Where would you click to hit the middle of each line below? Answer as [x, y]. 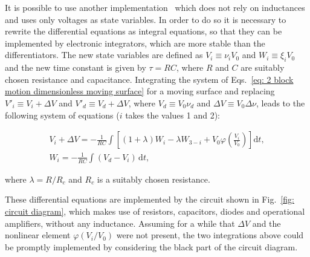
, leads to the [280, 102]
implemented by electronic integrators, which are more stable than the [135, 43]
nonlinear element [38, 235]
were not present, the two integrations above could [210, 235]
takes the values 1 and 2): [173, 115]
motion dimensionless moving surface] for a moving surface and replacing [140, 91]
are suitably [263, 67]
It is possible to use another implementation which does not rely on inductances [155, 7]
